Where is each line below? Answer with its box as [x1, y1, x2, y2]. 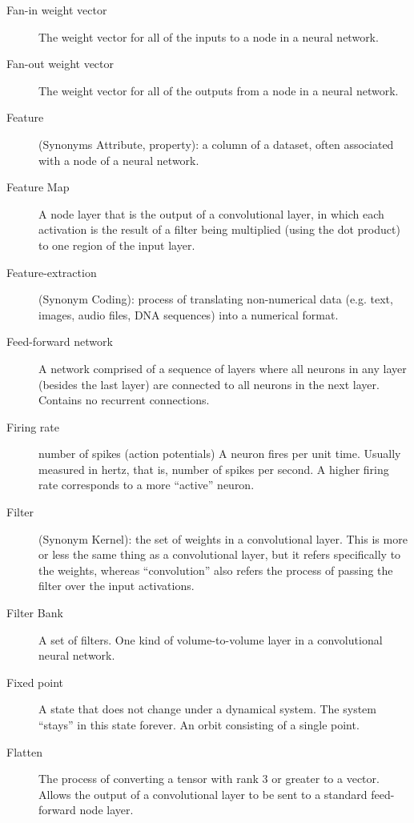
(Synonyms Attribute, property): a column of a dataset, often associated [38, 135, 394, 152]
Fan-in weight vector [6, 2, 107, 18]
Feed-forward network [6, 333, 113, 350]
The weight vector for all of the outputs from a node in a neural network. [38, 82, 399, 98]
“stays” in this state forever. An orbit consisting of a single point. [38, 717, 360, 733]
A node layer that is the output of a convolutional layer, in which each [38, 205, 384, 222]
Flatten [6, 743, 42, 760]
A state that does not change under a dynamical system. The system [38, 701, 377, 717]
